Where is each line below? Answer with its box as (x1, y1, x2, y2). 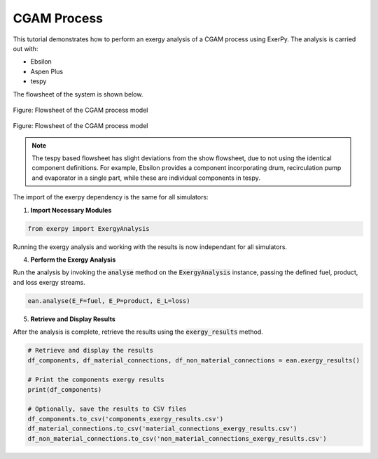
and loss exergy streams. (13, 278, 85, 286)
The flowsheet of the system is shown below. (13, 90, 143, 98)
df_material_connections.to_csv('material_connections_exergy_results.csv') (27, 425, 297, 433)
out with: (13, 44, 38, 52)
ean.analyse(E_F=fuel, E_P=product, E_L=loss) (27, 297, 190, 304)
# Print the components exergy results (27, 376, 164, 384)
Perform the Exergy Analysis (30, 255, 116, 264)
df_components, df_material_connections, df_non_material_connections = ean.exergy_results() (27, 356, 360, 364)
